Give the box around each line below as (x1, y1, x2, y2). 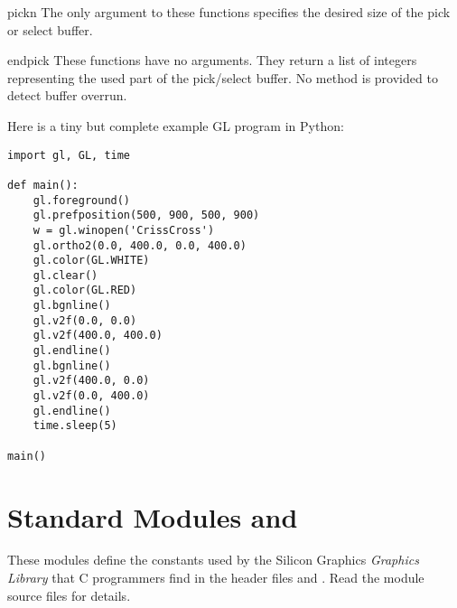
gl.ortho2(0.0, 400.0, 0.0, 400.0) (33, 239, 247, 252)
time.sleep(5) (33, 419, 117, 433)
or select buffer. (7, 20, 93, 39)
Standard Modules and (7, 498, 298, 535)
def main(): (7, 178, 79, 192)
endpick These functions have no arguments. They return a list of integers (7, 51, 417, 70)
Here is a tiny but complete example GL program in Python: (7, 116, 344, 135)
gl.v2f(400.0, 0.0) (33, 374, 150, 388)
